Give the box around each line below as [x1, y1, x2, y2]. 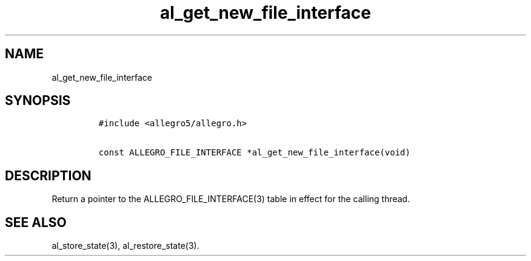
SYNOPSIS [5, 93, 71, 109]
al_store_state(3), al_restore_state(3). [52, 240, 199, 251]
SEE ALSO [5, 214, 67, 230]
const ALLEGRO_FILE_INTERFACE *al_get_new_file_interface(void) [98, 147, 410, 158]
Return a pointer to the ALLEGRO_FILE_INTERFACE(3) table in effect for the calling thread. [52, 194, 410, 205]
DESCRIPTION [5, 168, 92, 183]
